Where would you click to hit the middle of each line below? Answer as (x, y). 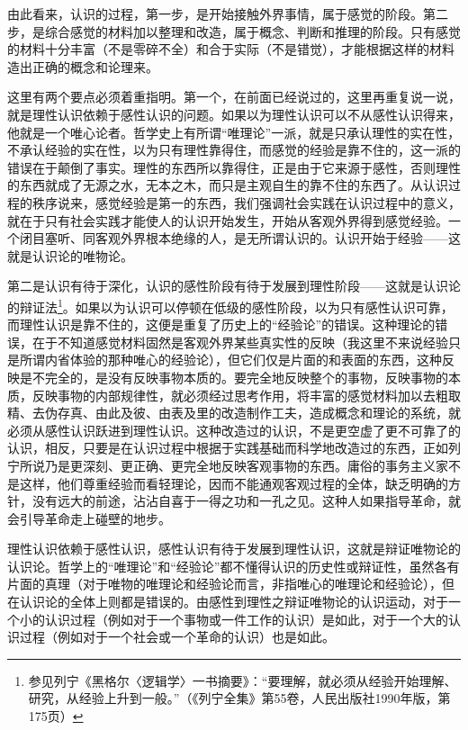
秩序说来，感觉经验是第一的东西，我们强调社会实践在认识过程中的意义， (246, 202)
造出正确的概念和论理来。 (83, 66)
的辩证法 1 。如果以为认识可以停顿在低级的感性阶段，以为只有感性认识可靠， (230, 305)
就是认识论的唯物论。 (70, 255)
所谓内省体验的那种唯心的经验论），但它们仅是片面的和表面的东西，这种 (230, 360)
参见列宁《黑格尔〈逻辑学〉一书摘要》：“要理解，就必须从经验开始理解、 (243, 680)
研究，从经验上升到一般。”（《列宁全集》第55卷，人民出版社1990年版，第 (239, 698)
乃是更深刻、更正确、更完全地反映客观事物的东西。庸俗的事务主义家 (246, 465)
